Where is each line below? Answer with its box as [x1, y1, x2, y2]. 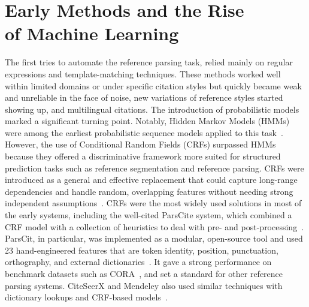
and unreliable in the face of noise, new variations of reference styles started [5, 91, 283, 104]
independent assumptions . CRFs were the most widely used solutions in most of [5, 197, 302, 209]
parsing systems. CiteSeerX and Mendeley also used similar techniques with [5, 279, 283, 291]
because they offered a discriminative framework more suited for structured [5, 150, 281, 162]
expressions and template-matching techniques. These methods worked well [5, 67, 281, 80]
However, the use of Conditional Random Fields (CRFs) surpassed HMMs [5, 138, 276, 151]
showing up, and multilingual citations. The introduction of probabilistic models [5, 103, 299, 115]
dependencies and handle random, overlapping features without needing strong [5, 185, 293, 197]
